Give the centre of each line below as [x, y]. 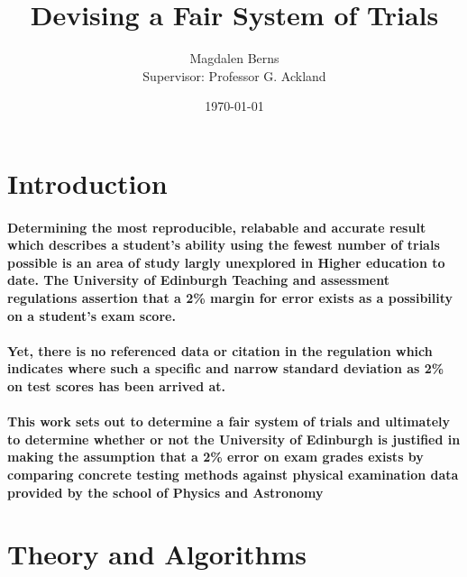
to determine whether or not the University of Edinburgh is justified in [234, 439]
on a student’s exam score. [92, 315]
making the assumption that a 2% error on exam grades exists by [215, 457]
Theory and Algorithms [157, 554]
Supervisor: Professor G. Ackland [234, 75]
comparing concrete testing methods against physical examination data [233, 474]
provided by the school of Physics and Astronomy [165, 492]
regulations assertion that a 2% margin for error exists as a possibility [230, 298]
